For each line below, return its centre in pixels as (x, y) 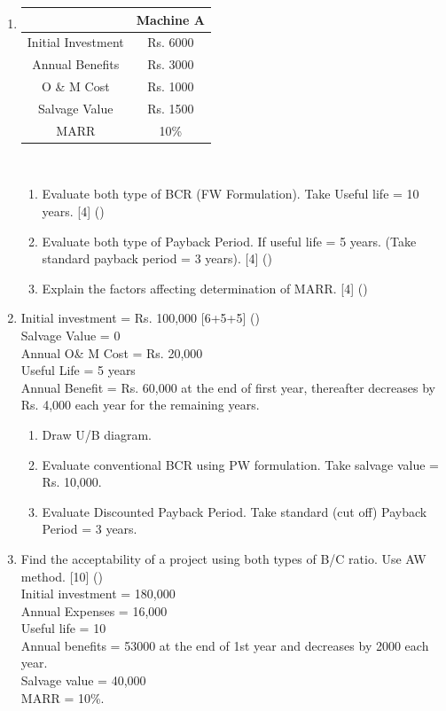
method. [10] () (62, 576)
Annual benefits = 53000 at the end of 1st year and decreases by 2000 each (225, 645)
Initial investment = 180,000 (98, 594)
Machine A (170, 19)
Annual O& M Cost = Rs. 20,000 (112, 352)
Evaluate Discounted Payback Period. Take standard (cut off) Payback (235, 511)
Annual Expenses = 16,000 (94, 610)
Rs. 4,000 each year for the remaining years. (140, 405)
